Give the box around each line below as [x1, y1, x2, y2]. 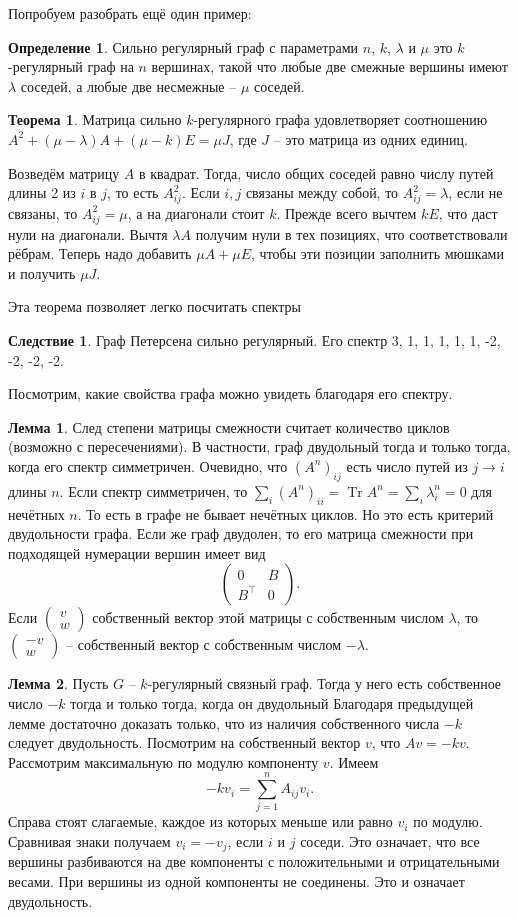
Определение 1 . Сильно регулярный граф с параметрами [8, 36, 359, 57]
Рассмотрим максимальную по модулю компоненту [8, 751, 319, 772]
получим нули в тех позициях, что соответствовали [195, 223, 508, 244]
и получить [8, 262, 76, 283]
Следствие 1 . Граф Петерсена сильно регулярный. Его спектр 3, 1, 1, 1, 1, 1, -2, [8, 330, 501, 350]
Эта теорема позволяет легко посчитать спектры [8, 296, 301, 317]
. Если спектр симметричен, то [59, 480, 248, 501]
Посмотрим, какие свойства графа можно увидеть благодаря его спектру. [8, 383, 453, 404]
